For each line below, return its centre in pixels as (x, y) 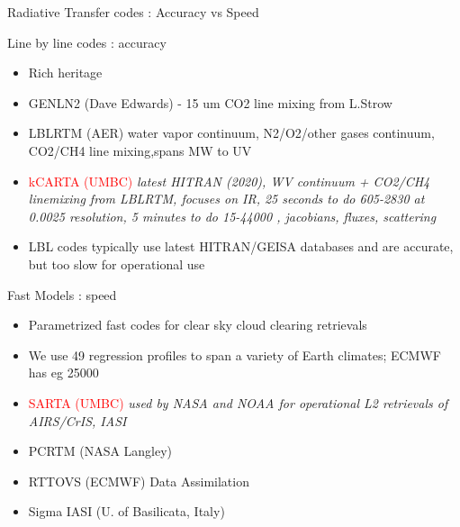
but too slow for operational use (117, 263)
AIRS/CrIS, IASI (77, 420)
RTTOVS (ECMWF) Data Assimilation (139, 481)
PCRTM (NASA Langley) (100, 451)
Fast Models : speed (62, 294)
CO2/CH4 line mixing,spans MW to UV (140, 150)
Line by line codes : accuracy (87, 42)
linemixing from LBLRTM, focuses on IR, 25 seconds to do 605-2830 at (226, 199)
